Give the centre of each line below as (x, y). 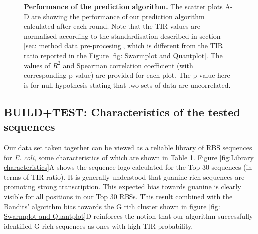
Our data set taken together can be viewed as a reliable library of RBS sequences (128, 147)
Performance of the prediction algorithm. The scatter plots (123, 6)
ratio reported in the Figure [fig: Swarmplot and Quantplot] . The (123, 55)
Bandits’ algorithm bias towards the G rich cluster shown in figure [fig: (112, 206)
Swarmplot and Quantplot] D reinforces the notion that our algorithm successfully (129, 216)
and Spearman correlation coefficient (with (128, 65)
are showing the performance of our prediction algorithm (118, 16)
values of (37, 65)
